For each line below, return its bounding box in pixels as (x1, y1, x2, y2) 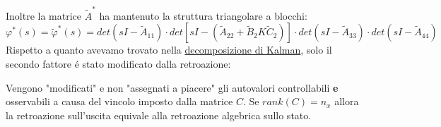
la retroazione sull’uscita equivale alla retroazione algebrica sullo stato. (6, 107, 312, 122)
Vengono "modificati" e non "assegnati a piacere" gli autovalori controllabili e (6, 80, 339, 95)
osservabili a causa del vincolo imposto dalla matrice (6, 94, 233, 109)
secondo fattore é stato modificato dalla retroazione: (6, 56, 231, 71)
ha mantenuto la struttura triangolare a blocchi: (99, 8, 307, 23)
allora (334, 94, 359, 109)
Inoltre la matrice (6, 8, 82, 23)
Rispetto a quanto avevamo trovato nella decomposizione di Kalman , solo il (6, 42, 332, 57)
